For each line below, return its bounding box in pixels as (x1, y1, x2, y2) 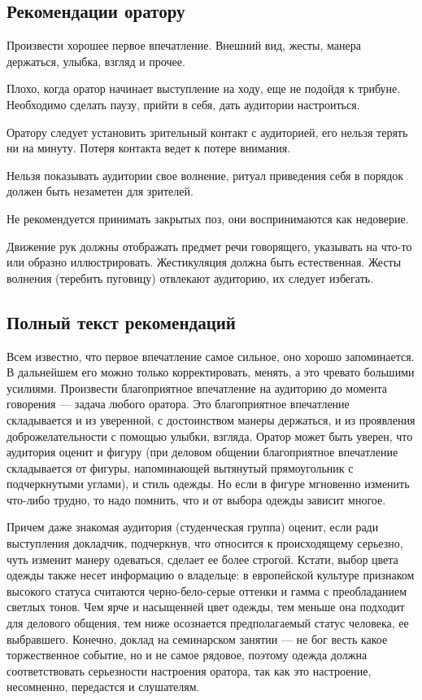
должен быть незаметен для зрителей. (7, 183, 194, 200)
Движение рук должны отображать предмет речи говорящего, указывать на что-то (7, 237, 412, 254)
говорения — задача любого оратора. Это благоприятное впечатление (7, 395, 350, 412)
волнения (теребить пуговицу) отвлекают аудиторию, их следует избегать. (7, 269, 374, 286)
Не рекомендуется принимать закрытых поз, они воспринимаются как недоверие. (7, 209, 409, 227)
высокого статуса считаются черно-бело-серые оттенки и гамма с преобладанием (7, 582, 407, 599)
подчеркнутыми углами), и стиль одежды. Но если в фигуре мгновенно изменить (7, 475, 410, 492)
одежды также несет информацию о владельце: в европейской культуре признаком (7, 566, 415, 583)
